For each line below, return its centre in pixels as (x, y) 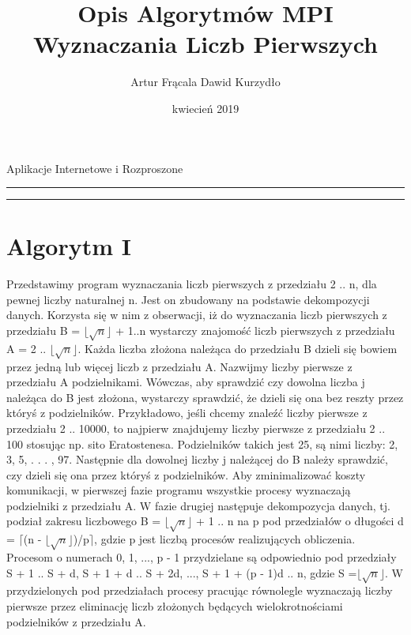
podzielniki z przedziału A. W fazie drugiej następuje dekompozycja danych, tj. (198, 505)
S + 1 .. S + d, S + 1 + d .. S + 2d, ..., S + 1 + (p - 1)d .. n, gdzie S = (182, 572)
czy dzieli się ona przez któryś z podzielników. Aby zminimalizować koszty (186, 474)
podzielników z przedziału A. (76, 621)
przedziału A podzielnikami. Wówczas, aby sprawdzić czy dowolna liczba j (186, 382)
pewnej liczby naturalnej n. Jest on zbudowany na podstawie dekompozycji (188, 299)
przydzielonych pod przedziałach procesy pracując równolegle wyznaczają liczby (200, 590)
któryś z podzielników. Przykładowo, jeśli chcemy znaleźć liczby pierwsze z (187, 413)
